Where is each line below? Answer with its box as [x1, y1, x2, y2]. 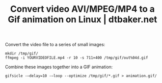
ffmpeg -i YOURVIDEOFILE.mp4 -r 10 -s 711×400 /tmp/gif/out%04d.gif [5, 55, 148, 60]
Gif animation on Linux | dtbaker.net [7, 14, 158, 25]
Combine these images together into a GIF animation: [5, 64, 113, 70]
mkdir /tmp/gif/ [5, 51, 38, 56]
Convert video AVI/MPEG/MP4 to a [10, 3, 155, 15]
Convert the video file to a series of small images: [5, 42, 106, 48]
